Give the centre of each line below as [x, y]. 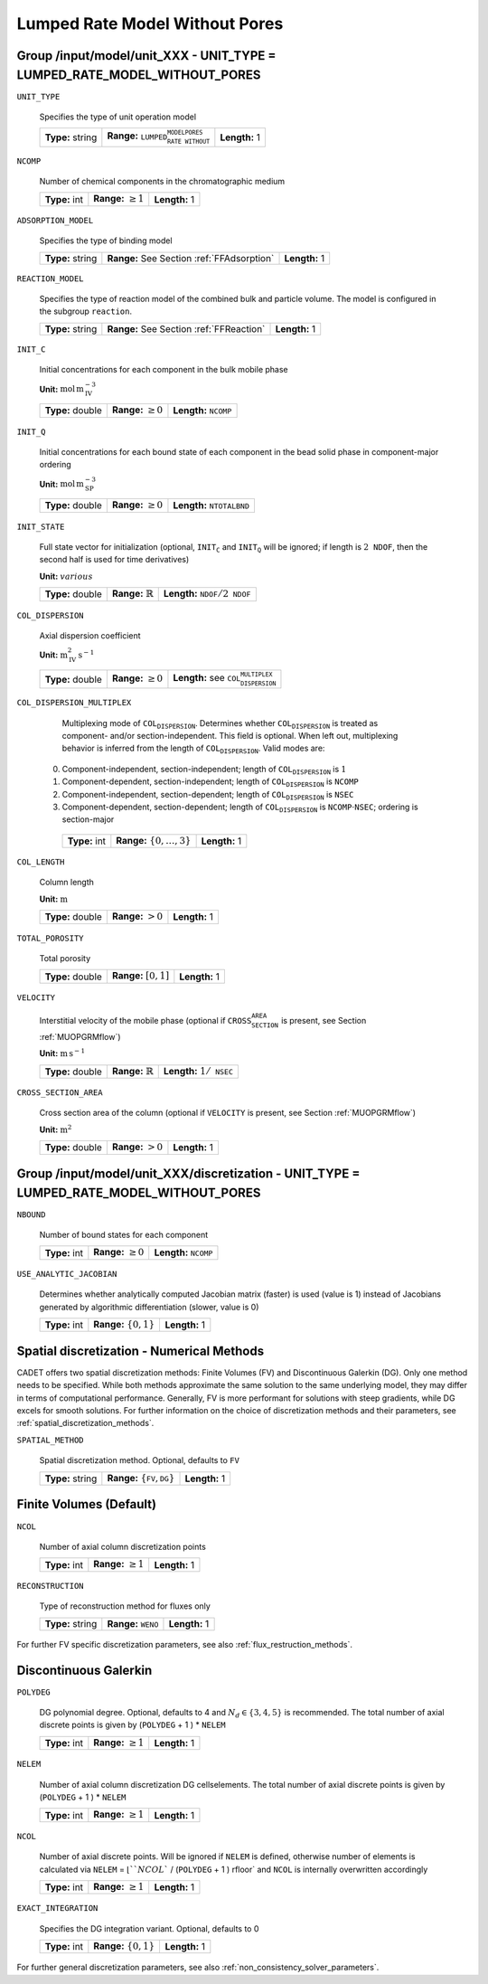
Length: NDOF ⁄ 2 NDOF [207, 594]
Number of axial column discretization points [123, 1546]
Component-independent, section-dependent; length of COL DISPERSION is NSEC [208, 795]
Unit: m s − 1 [62, 1053]
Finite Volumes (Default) [87, 1504]
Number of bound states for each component [124, 1235]
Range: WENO [133, 1623]
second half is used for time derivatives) [114, 560]
